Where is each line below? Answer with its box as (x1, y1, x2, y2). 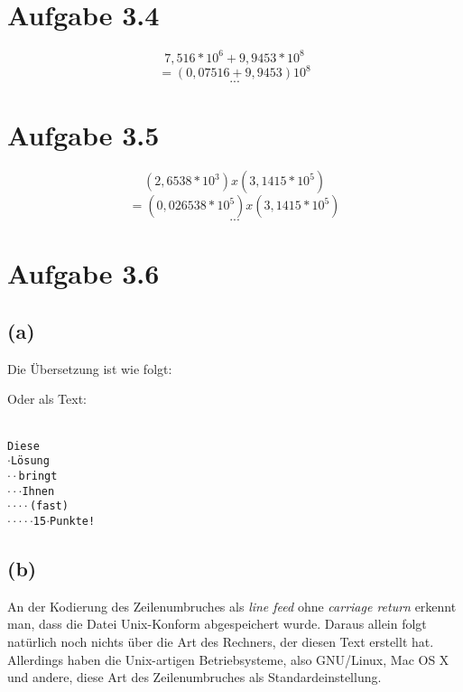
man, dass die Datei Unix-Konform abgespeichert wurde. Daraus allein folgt (7, 614, 427, 633)
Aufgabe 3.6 (7, 255, 160, 292)
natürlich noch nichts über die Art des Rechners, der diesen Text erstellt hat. (7, 631, 434, 650)
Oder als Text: (7, 389, 88, 408)
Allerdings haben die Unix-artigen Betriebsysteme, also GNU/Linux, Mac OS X (7, 650, 449, 669)
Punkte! (50, 514, 96, 528)
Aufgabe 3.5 (7, 117, 160, 154)
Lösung (10, 454, 50, 468)
